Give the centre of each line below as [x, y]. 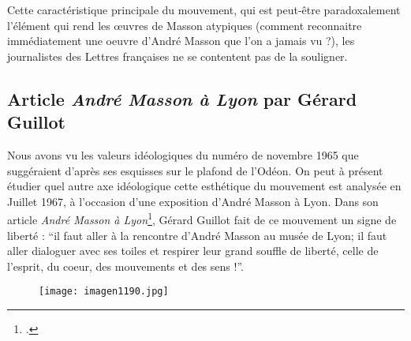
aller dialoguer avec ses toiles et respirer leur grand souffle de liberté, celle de [193, 251]
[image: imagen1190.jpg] [104, 292]
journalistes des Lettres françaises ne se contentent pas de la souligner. [177, 56]
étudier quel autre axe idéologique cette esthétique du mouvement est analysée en [204, 186]
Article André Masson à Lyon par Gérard [182, 98]
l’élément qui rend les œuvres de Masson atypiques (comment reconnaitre [185, 25]
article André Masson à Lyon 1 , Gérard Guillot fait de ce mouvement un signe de [202, 218]
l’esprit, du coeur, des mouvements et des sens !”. [125, 266]
